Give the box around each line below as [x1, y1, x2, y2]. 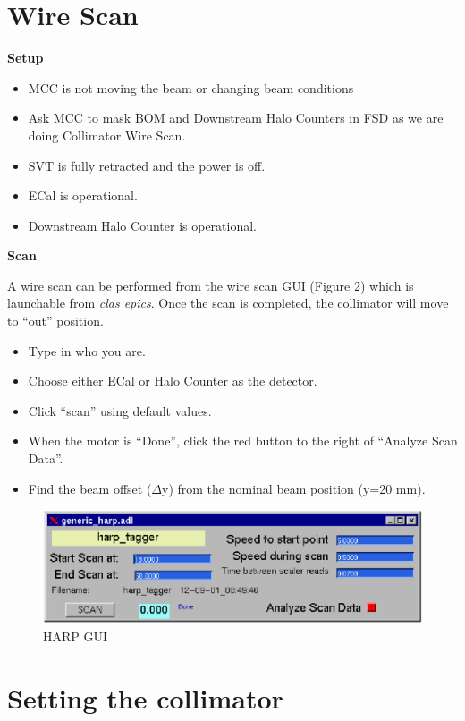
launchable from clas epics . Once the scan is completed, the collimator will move [7, 293, 449, 312]
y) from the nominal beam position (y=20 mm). [162, 479, 426, 497]
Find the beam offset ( [28, 479, 152, 497]
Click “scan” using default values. [28, 401, 212, 420]
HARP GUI [43, 626, 108, 645]
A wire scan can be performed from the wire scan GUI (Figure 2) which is [7, 276, 414, 294]
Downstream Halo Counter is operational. [28, 216, 257, 234]
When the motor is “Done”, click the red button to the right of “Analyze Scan [28, 431, 458, 450]
